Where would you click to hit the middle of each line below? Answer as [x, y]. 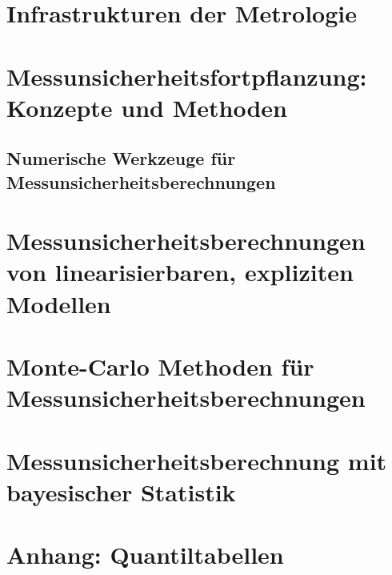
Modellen [59, 303]
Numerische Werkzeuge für [121, 158]
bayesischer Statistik [121, 491]
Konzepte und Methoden [147, 107]
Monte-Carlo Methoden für [160, 366]
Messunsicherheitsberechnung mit [197, 460]
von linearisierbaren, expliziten [180, 272]
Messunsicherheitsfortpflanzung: [187, 76]
